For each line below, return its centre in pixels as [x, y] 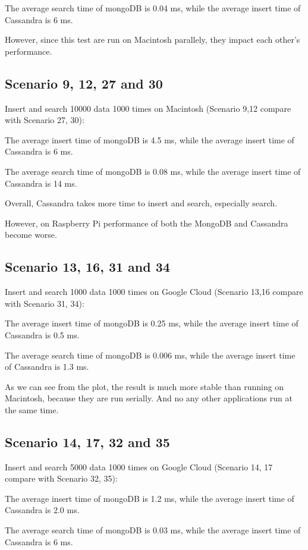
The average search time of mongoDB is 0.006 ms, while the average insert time [150, 355]
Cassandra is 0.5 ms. [42, 334]
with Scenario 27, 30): [45, 120]
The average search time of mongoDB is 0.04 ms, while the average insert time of [153, 8]
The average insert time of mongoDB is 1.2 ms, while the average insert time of [150, 498]
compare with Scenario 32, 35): [61, 478]
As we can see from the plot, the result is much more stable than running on [144, 386]
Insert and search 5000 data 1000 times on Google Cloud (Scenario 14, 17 [139, 466]
